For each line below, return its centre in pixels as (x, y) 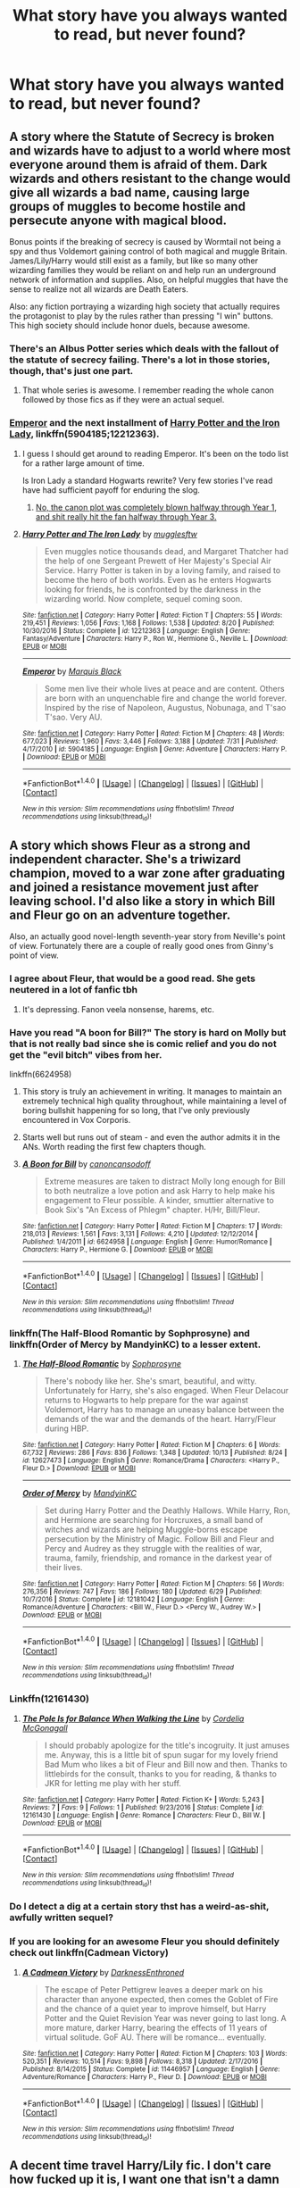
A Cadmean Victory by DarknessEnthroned (103, 1972)
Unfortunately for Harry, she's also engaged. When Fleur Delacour (167, 1391)
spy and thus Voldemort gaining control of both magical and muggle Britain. (148, 251)
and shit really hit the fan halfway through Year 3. (126, 516)
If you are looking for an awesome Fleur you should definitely (144, 1942)
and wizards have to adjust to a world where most (150, 150)
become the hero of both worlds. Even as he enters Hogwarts (158, 579)
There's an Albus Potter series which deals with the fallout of (144, 348)
